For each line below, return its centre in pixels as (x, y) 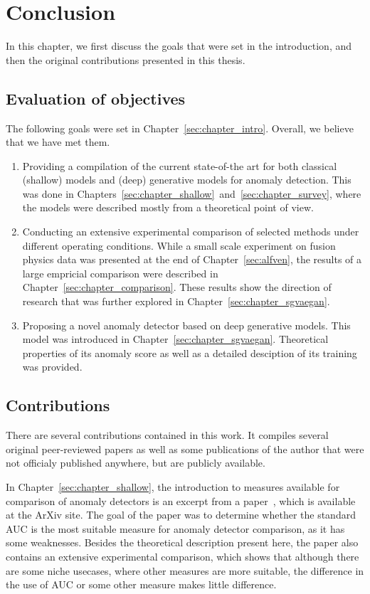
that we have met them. (58, 142)
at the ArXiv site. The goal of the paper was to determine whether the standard (181, 515)
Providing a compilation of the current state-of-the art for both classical (180, 165)
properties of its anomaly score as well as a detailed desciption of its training (190, 352)
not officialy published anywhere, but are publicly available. (136, 463)
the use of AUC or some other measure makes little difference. (141, 584)
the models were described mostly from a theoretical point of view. (168, 207)
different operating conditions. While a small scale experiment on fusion (179, 245)
